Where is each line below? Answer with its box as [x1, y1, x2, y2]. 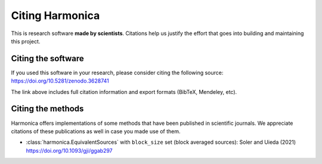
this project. [11, 37, 41, 45]
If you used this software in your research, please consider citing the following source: [11, 69, 224, 76]
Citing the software [11, 53, 85, 64]
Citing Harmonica [11, 9, 100, 22]
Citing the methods [11, 104, 84, 114]
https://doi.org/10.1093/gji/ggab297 [26, 147, 113, 154]
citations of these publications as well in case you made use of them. [11, 128, 181, 135]
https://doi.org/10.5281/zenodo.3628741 [11, 77, 110, 84]
